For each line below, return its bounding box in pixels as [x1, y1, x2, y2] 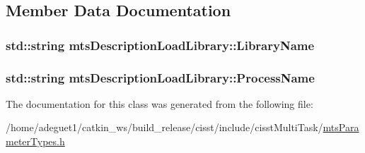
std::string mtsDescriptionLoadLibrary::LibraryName [6, 36, 315, 54]
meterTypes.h [6, 134, 65, 149]
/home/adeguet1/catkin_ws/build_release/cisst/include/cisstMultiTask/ [6, 120, 323, 135]
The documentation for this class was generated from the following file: [6, 96, 313, 111]
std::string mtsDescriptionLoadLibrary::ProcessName [6, 68, 315, 86]
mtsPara [323, 120, 359, 135]
